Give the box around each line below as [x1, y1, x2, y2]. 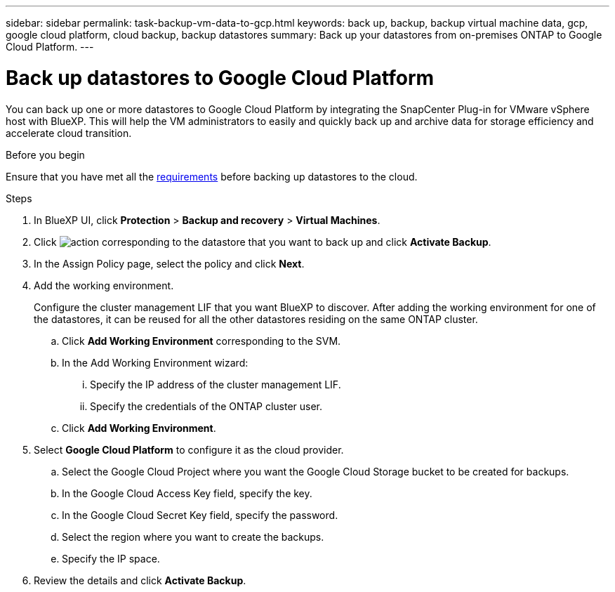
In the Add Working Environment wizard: [62, 356, 249, 369]
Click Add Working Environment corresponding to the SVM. [62, 334, 341, 347]
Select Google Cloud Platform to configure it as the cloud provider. [34, 443, 344, 456]
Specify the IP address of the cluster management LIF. [90, 378, 341, 390]
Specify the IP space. [62, 552, 160, 565]
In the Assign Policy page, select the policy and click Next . [34, 257, 305, 270]
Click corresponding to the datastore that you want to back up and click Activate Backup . [34, 235, 491, 248]
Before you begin [6, 148, 85, 161]
